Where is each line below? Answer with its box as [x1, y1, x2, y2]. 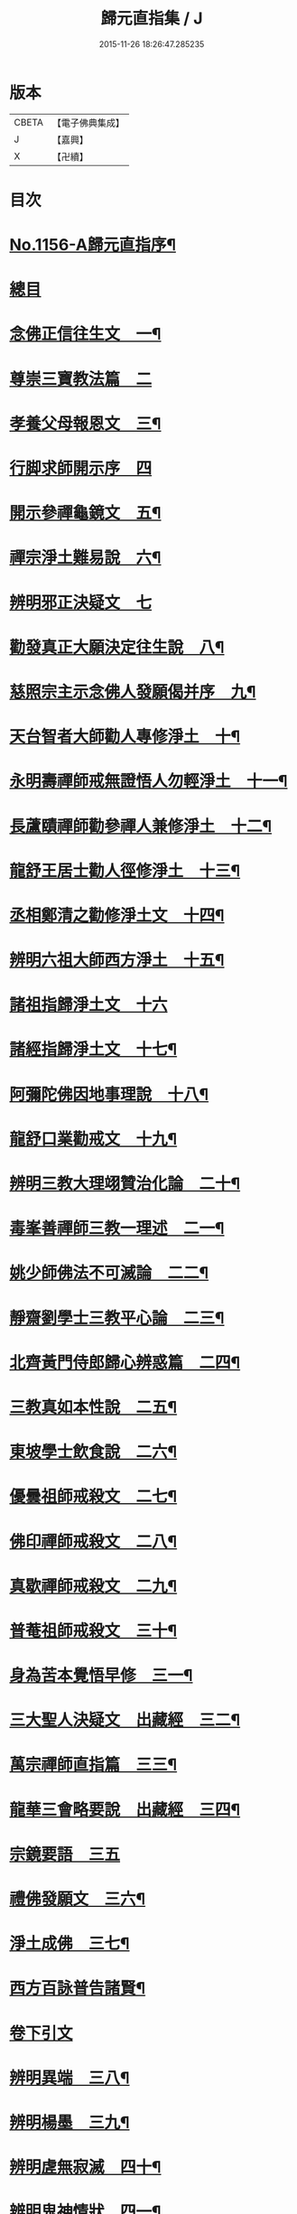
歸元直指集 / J [100, 8, 203, 29]
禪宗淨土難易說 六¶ [9, 547, 162, 568]
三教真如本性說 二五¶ [9, 1397, 178, 1417]
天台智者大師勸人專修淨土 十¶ [9, 726, 241, 747]
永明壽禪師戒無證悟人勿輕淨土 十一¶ [9, 771, 288, 791]
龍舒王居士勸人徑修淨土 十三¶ [9, 860, 241, 881]
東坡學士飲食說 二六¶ [9, 1442, 178, 1462]
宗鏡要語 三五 [9, 1844, 121, 1864]
